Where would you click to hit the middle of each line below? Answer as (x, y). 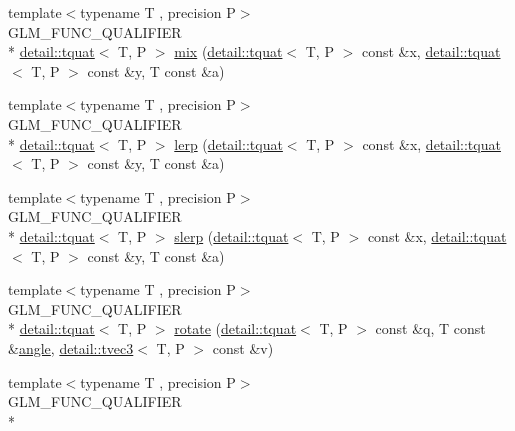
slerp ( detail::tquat (231, 235)
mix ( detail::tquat (228, 51)
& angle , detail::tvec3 (71, 347)
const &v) (243, 347)
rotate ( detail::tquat (235, 328)
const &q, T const (430, 328)
